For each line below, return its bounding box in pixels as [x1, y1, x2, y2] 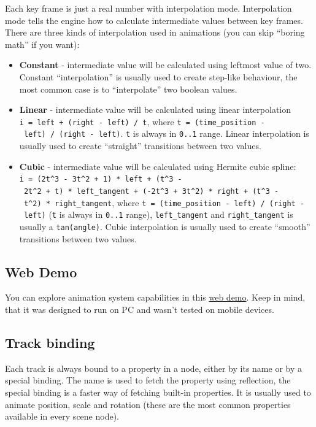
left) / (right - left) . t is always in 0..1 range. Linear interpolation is [23, 127, 309, 140]
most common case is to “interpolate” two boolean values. [19, 82, 237, 95]
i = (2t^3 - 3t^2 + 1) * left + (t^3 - [19, 175, 182, 184]
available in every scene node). [5, 410, 119, 423]
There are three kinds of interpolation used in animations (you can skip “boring [5, 26, 305, 39]
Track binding [5, 333, 95, 352]
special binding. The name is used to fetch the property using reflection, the [5, 374, 291, 387]
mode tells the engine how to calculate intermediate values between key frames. [5, 13, 303, 26]
